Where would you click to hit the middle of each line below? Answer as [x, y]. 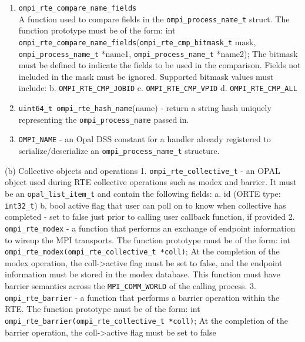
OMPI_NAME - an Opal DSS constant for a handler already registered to [145, 139]
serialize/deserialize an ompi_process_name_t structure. [119, 151]
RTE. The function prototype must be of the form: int [103, 309]
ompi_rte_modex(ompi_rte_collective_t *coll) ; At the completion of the [142, 251]
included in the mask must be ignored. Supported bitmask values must [146, 76]
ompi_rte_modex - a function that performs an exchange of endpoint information [150, 228]
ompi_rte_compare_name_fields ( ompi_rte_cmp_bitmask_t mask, [137, 41]
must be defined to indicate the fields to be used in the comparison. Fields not [160, 65]
